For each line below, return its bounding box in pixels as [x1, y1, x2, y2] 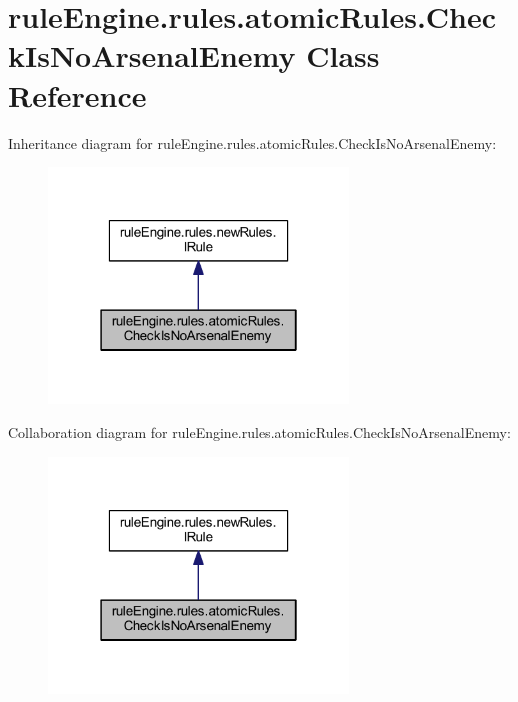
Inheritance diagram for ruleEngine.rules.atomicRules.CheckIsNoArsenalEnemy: [8, 132, 497, 153]
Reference [8, 74, 147, 115]
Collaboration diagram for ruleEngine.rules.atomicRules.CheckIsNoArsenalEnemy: [8, 422, 511, 443]
